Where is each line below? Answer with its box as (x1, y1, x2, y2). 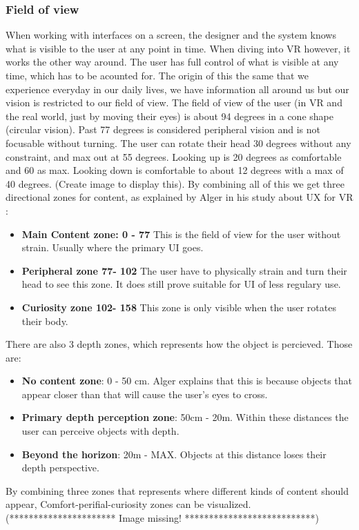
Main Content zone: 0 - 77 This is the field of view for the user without (21, 226, 341, 241)
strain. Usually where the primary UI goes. (21, 240, 204, 255)
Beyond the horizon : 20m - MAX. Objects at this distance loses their (21, 446, 327, 461)
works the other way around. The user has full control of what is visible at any (6, 55, 339, 69)
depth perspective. (21, 460, 99, 475)
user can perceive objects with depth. (21, 424, 179, 438)
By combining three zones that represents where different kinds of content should (6, 483, 349, 498)
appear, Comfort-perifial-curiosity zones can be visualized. (6, 497, 251, 511)
